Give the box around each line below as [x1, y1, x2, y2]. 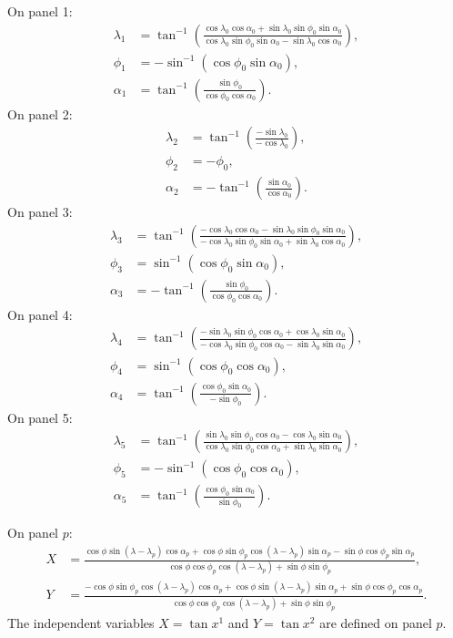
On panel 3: [7, 202, 73, 221]
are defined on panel [319, 612, 432, 632]
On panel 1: [7, 2, 73, 20]
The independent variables [7, 612, 155, 632]
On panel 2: [7, 104, 73, 123]
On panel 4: [7, 304, 73, 324]
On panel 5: [7, 407, 73, 427]
